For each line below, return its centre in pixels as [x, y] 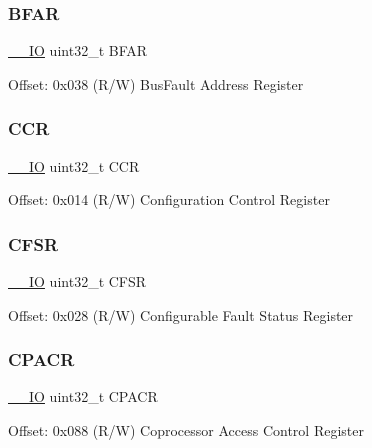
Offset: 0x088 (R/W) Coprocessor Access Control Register [186, 430]
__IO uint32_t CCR [74, 165]
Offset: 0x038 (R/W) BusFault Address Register [156, 83]
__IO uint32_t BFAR [78, 50]
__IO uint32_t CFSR [77, 281]
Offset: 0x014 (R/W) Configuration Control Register [169, 199]
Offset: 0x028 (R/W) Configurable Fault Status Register [181, 314]
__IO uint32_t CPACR [83, 396]
